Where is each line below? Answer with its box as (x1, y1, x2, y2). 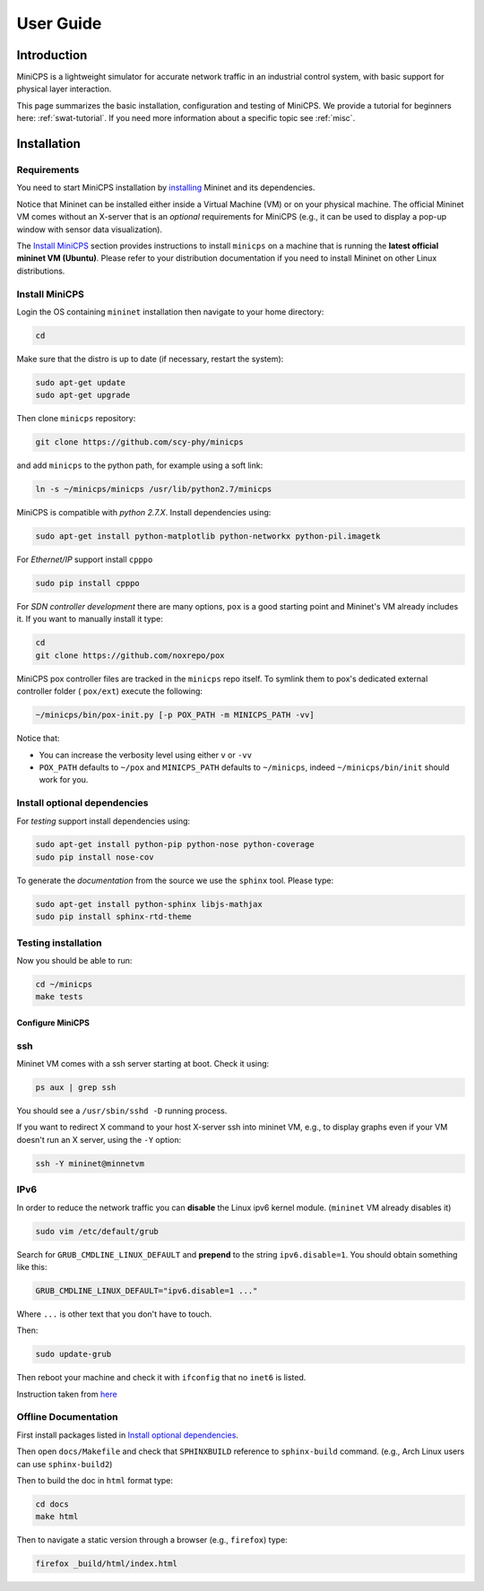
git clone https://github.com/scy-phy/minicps (35, 437, 244, 447)
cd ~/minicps (35, 979, 93, 990)
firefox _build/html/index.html (35, 1559, 178, 1569)
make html (35, 1511, 79, 1522)
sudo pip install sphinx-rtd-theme (35, 912, 192, 922)
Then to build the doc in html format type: (16, 1474, 174, 1485)
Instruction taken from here (16, 1388, 117, 1399)
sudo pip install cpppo (35, 578, 141, 589)
